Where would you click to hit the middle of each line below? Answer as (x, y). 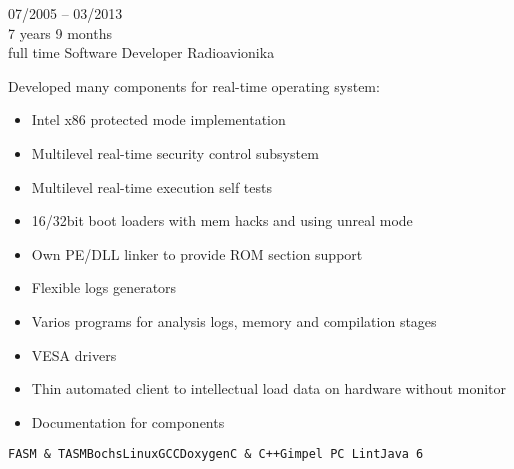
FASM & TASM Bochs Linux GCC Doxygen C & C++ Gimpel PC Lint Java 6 (216, 454)
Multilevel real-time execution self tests (151, 186)
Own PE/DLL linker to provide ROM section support (197, 253)
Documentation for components (128, 421)
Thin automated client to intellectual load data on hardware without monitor (269, 388)
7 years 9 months (60, 32)
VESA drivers (74, 354)
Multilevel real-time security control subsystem (175, 152)
